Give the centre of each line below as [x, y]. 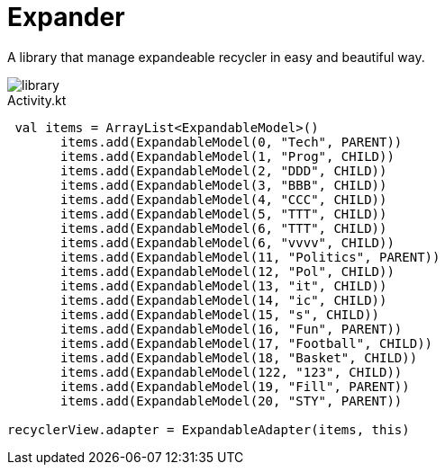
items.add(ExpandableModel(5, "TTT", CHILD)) [224, 214]
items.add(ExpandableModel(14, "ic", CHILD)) [224, 300]
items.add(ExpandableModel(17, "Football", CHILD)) [247, 343]
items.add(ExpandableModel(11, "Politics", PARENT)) [250, 257]
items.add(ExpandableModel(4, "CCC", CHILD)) [224, 199]
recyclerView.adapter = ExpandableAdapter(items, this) [209, 429]
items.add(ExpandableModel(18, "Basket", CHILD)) [239, 357]
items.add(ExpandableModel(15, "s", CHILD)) [220, 314]
